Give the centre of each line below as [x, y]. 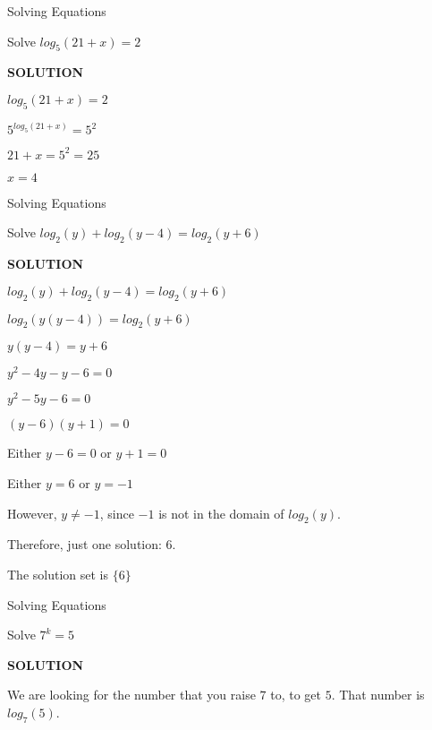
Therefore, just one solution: [85, 544]
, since [117, 513]
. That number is [378, 695]
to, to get [296, 695]
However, [32, 513]
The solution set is [58, 575]
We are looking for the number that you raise [131, 695]
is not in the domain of [221, 513]
